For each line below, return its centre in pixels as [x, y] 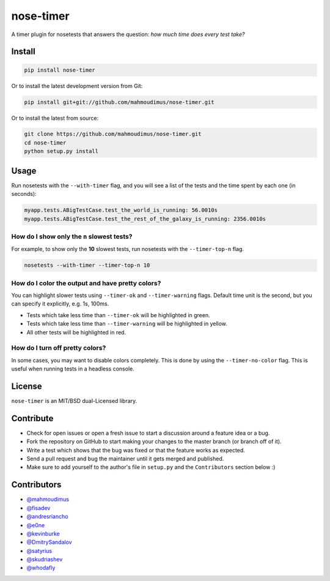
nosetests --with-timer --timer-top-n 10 [87, 265]
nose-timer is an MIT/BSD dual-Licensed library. [74, 400]
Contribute [32, 418]
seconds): [24, 194]
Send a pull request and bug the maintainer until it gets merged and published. [125, 459]
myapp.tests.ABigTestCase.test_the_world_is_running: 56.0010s [121, 210]
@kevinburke [43, 533]
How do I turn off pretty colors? [59, 348]
